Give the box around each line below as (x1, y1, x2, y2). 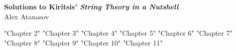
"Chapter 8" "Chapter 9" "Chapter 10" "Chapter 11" (4, 37, 163, 48)
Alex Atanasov (4, 11, 49, 21)
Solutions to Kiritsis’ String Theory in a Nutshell (4, 1, 179, 11)
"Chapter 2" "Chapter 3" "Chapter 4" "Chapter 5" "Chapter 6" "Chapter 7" (4, 28, 233, 38)
